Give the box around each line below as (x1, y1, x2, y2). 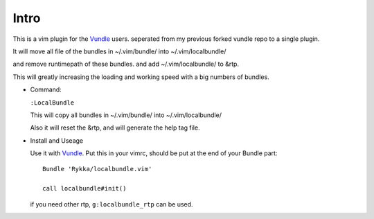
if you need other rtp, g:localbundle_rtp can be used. (30, 200, 193, 208)
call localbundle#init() (42, 184, 127, 193)
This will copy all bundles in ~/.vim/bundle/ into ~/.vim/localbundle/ (30, 111, 222, 119)
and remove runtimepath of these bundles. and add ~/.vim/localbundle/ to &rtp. (12, 60, 239, 69)
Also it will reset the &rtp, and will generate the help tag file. (30, 123, 200, 132)
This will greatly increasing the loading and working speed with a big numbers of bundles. (12, 73, 269, 81)
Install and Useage (30, 136, 84, 145)
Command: (30, 85, 62, 94)
